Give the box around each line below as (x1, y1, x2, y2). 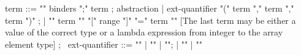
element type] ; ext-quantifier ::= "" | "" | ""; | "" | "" (5, 37, 202, 50)
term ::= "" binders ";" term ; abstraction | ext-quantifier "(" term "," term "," (5, 2, 294, 14)
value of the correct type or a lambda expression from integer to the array (5, 26, 283, 38)
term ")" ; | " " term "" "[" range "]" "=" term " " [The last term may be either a (5, 13, 296, 26)
